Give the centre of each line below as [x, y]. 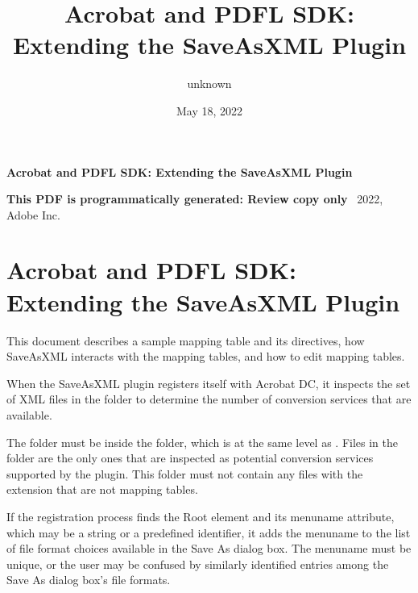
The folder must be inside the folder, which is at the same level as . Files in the [203, 442]
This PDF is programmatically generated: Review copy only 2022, [195, 199]
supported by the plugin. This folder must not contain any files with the [185, 473]
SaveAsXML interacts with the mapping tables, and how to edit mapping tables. [206, 356]
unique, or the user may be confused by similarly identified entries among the [198, 564]
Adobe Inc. [33, 214]
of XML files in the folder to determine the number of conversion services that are [209, 399]
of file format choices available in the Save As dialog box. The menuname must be [209, 548]
